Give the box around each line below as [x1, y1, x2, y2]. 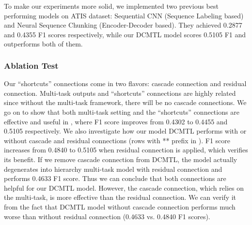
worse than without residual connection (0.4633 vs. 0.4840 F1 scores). [4, 211, 210, 221]
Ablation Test [4, 59, 59, 71]
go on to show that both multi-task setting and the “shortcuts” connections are [4, 106, 239, 117]
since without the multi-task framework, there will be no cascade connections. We [4, 97, 247, 107]
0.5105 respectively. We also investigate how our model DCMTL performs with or [4, 126, 247, 136]
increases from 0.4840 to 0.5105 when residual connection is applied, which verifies [4, 145, 248, 155]
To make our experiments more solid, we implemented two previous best [4, 1, 219, 11]
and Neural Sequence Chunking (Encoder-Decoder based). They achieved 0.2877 [4, 20, 242, 30]
